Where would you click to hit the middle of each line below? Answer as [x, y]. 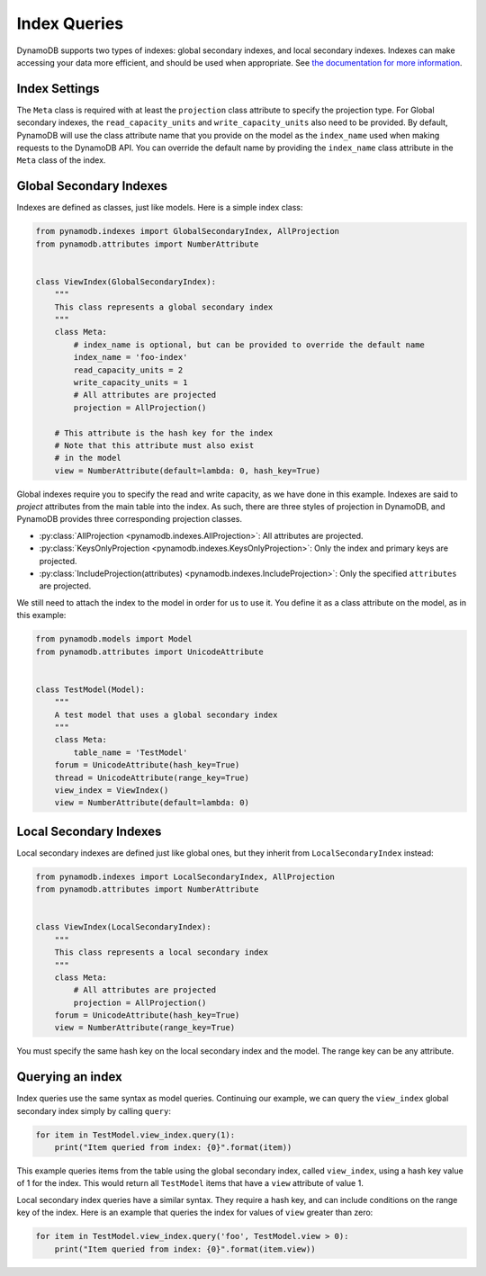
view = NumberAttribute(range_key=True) [145, 1028]
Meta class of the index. [61, 160]
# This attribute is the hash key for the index [164, 433]
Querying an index [69, 1077]
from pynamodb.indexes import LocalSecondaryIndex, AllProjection [185, 876]
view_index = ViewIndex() [112, 790]
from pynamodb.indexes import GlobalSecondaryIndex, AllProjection [188, 231]
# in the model [88, 458]
